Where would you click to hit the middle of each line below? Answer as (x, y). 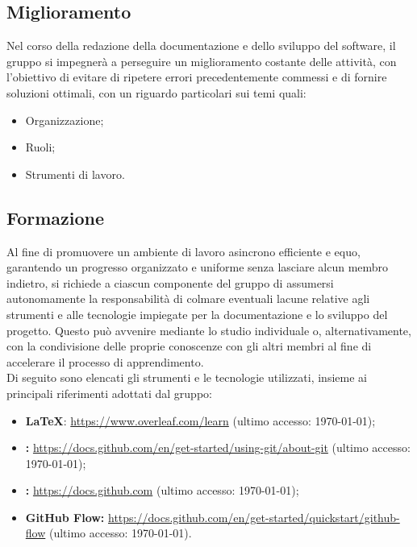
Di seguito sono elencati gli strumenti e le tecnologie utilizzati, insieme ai (187, 377)
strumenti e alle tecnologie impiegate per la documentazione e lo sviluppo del (197, 314)
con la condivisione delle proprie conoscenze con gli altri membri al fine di (189, 346)
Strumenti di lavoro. (75, 174)
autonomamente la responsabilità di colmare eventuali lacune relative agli (188, 298)
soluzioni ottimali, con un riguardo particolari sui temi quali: (156, 92)
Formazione (56, 217)
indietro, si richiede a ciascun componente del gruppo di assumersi (170, 282)
